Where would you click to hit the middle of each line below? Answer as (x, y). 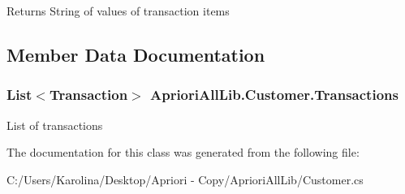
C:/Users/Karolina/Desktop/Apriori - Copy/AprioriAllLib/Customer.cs (185, 179)
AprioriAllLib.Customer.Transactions (274, 95)
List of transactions (55, 125)
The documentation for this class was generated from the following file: (183, 152)
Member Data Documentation (136, 54)
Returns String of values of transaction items (118, 11)
